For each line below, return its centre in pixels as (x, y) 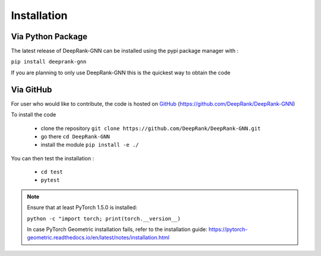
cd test (52, 172)
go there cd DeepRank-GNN (75, 136)
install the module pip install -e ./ (90, 145)
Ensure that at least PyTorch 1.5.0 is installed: (82, 207)
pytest (50, 180)
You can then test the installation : (53, 158)
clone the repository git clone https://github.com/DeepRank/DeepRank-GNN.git (151, 128)
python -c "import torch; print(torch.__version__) (104, 219)
